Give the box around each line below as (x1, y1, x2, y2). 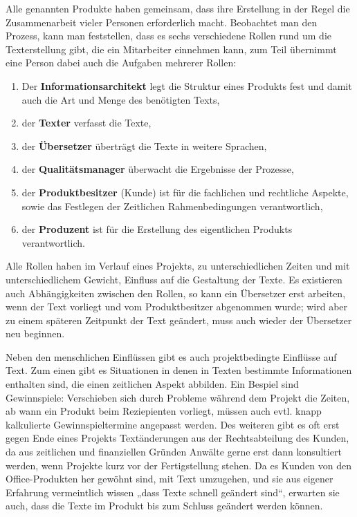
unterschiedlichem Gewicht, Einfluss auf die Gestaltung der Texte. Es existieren (6, 272, 342, 286)
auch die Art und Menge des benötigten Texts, (21, 92, 220, 106)
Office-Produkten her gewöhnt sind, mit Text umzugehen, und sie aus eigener (6, 471, 333, 486)
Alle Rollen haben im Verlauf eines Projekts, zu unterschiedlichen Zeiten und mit (6, 258, 350, 273)
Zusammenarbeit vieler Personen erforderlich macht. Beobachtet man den (6, 15, 318, 29)
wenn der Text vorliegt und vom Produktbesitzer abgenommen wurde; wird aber (6, 299, 348, 314)
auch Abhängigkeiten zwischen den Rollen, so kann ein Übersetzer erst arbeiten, (6, 285, 346, 300)
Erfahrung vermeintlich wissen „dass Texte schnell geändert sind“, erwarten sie (6, 485, 340, 499)
